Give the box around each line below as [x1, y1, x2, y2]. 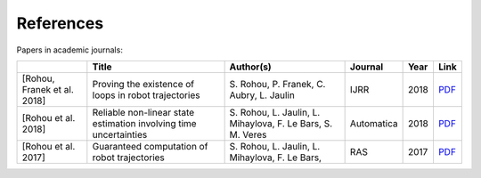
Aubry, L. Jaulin [229, 89, 296, 101]
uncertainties [92, 128, 148, 141]
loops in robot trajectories [92, 89, 200, 101]
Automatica [349, 117, 398, 129]
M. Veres [229, 128, 267, 141]
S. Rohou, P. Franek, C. [229, 77, 326, 90]
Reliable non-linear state [92, 106, 195, 118]
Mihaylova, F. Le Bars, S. [229, 117, 333, 129]
